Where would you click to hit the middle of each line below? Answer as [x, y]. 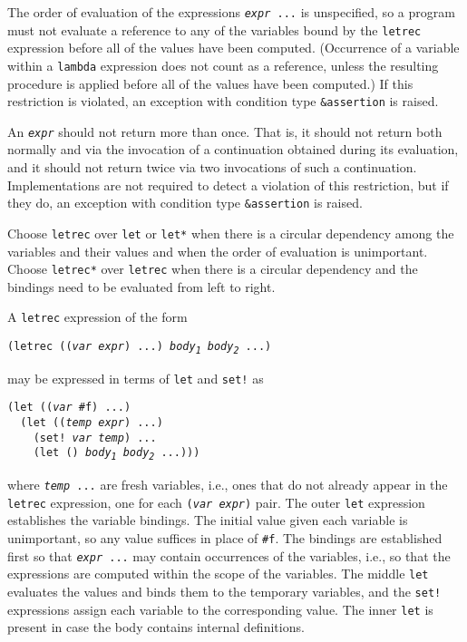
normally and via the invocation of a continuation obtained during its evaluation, [233, 149]
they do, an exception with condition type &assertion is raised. [185, 203]
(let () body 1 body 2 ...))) [117, 454]
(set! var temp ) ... [95, 438]
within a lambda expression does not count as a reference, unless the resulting [223, 65]
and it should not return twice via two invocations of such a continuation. [212, 167]
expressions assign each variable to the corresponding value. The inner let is [220, 609]
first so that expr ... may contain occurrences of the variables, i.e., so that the [229, 555]
